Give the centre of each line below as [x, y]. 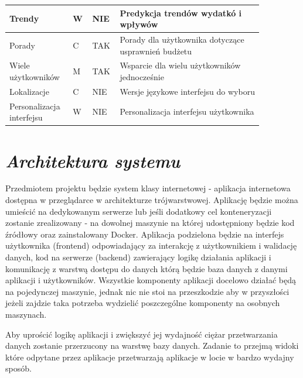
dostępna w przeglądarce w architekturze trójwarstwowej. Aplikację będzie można [152, 200]
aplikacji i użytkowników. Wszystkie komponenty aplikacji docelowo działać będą [151, 280]
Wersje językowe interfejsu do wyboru [187, 91]
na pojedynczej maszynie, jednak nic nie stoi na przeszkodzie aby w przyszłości [147, 291]
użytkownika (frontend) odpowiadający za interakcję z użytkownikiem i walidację [151, 245]
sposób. [18, 368]
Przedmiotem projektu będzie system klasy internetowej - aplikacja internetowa [148, 188]
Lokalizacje [29, 91]
